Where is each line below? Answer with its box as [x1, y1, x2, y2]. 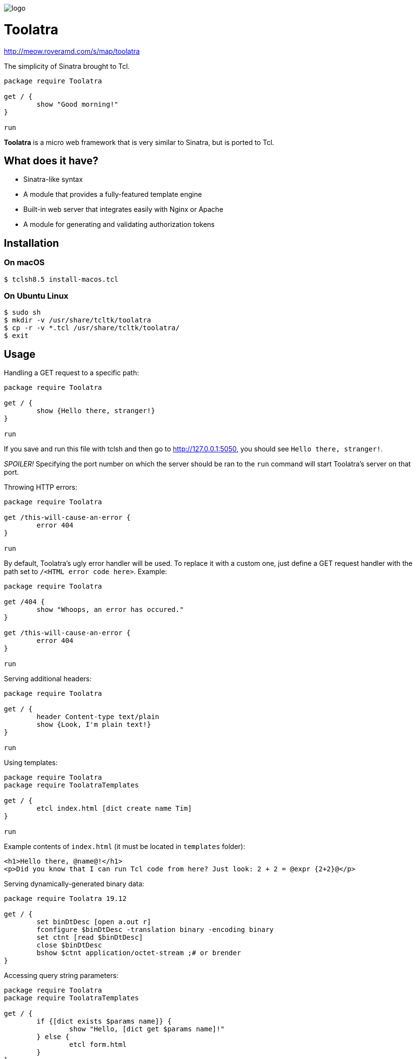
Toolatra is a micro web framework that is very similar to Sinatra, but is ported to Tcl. [4, 138, 274, 146]
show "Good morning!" [36, 100, 119, 108]
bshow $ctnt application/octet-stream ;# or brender [36, 949, 241, 957]
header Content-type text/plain [36, 713, 160, 721]
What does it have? [4, 154, 98, 167]
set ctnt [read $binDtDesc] [36, 933, 143, 942]
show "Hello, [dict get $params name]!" [69, 1025, 225, 1033]
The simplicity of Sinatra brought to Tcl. [4, 62, 130, 70]
